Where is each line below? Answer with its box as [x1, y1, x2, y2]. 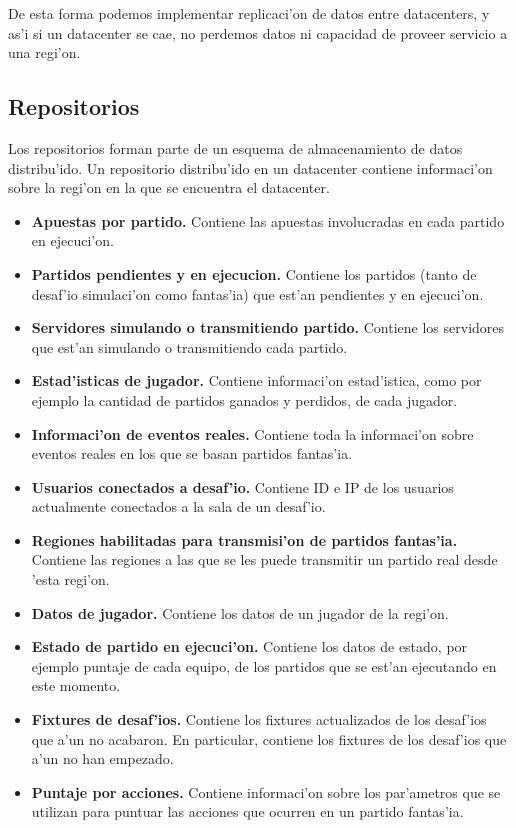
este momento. [31, 675, 121, 696]
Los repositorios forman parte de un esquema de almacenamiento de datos [8, 137, 463, 158]
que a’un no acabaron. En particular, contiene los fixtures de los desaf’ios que [31, 728, 507, 749]
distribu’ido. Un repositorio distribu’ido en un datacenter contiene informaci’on [8, 157, 493, 178]
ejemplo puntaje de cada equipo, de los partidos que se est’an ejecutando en [31, 655, 497, 676]
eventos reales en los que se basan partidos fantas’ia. [31, 443, 353, 464]
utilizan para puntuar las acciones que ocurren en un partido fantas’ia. [31, 801, 464, 822]
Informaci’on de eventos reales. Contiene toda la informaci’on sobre [31, 423, 474, 444]
